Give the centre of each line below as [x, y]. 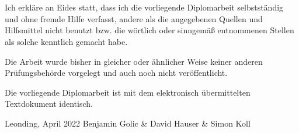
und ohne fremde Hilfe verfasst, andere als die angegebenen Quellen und [134, 18]
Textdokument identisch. [49, 104]
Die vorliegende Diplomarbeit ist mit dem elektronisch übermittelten [128, 92]
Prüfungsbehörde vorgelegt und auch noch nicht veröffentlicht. [116, 73]
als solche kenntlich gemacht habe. [66, 41]
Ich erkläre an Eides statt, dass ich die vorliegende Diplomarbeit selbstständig [144, 7]
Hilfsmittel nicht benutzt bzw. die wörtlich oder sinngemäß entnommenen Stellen [149, 30]
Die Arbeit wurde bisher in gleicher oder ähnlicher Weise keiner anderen [134, 61]
